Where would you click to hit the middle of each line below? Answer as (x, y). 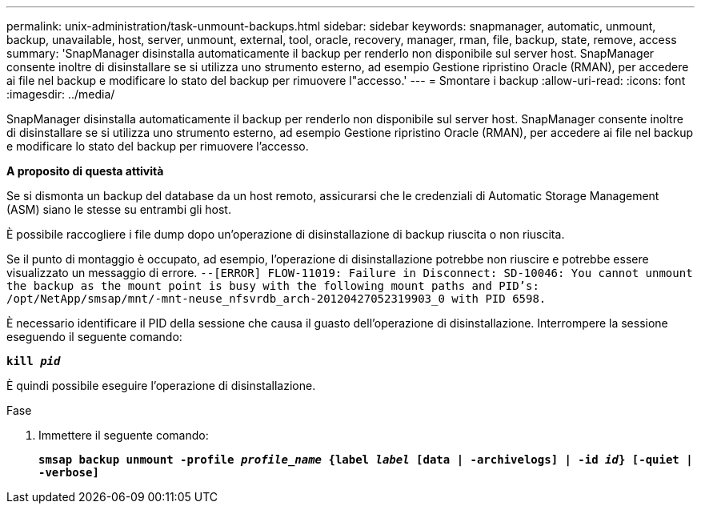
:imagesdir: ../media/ (61, 94)
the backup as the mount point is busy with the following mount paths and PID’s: (273, 286)
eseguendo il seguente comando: (94, 337)
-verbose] (69, 472)
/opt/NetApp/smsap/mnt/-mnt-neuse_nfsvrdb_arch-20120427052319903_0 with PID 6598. (276, 299)
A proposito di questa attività (85, 171)
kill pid (34, 361)
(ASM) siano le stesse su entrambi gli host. (119, 209)
